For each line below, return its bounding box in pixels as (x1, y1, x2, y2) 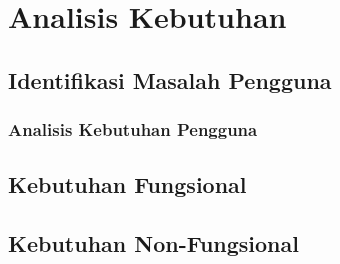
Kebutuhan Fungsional (8, 169, 247, 200)
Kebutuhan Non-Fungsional (8, 228, 299, 259)
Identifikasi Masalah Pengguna (8, 64, 332, 95)
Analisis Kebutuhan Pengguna (8, 117, 258, 142)
